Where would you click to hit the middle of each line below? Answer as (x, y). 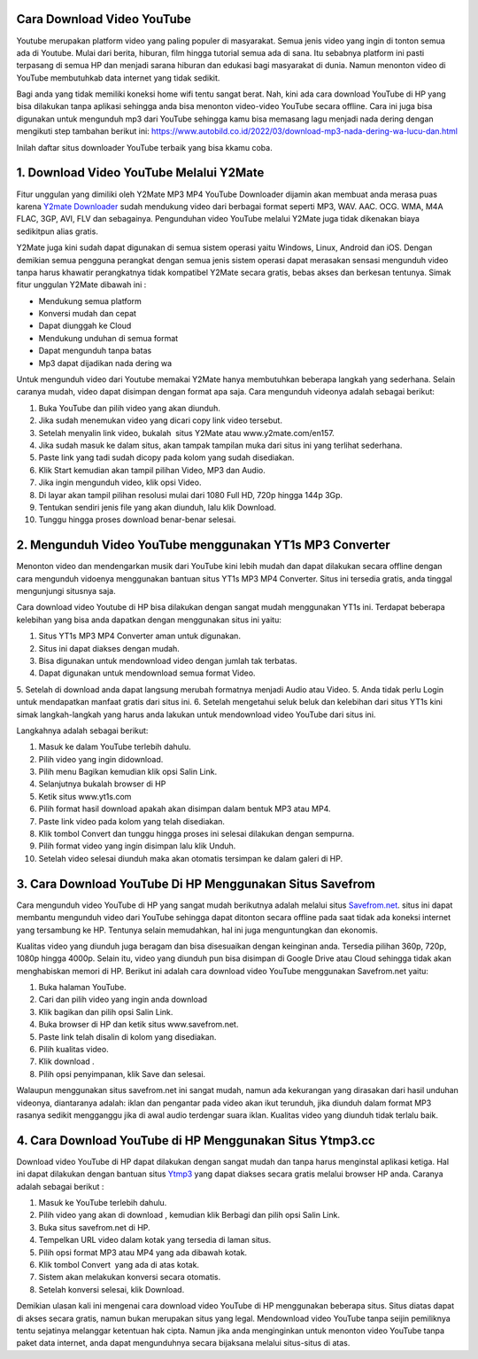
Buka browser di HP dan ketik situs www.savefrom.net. (139, 1025)
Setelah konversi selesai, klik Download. (112, 1289)
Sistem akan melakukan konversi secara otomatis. (130, 1277)
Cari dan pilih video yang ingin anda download (123, 1000)
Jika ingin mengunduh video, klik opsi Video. (120, 482)
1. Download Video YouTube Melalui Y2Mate (140, 173)
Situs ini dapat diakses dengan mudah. (109, 648)
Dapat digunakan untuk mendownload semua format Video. (147, 673)
